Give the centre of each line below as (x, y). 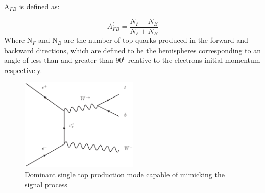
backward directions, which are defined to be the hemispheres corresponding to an (132, 50)
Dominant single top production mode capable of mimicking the (125, 174)
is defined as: (39, 6)
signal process (46, 184)
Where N (18, 40)
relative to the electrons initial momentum (194, 60)
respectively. (23, 70)
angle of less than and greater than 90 (64, 60)
